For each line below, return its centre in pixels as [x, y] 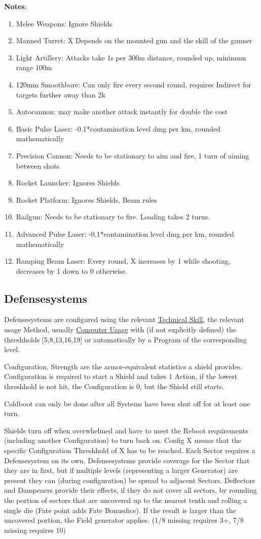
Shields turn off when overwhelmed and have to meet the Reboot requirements [126, 430]
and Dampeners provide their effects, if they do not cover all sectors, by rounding [130, 490]
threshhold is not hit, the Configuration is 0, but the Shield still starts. [114, 386]
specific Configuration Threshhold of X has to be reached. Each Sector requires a [130, 450]
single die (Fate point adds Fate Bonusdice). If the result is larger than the [120, 510]
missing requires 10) [35, 530]
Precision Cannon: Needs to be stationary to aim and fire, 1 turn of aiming [133, 155]
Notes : [15, 6]
